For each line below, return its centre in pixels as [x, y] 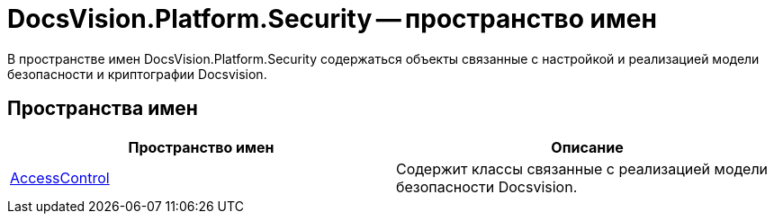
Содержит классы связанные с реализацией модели [582, 168]
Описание [587, 147]
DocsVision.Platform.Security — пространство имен [332, 19]
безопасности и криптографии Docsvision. [137, 74]
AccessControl [60, 177]
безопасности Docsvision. [487, 186]
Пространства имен [103, 109]
